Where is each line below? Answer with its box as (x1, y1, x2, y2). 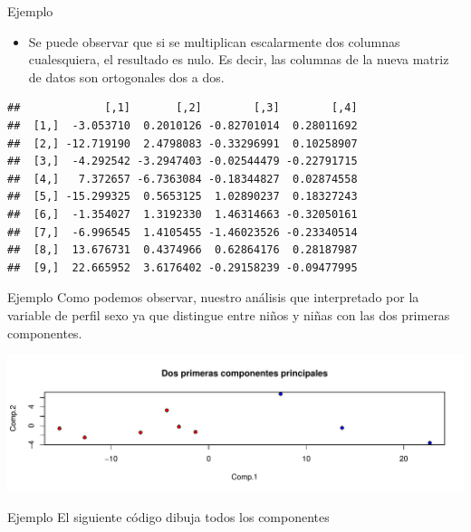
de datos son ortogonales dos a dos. (28, 67, 225, 86)
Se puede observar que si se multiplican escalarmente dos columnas (28, 32, 400, 51)
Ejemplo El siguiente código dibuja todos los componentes (7, 507, 330, 526)
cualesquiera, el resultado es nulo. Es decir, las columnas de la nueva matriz (28, 50, 449, 69)
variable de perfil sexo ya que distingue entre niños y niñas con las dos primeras (7, 305, 450, 324)
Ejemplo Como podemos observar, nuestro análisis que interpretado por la (7, 288, 419, 307)
